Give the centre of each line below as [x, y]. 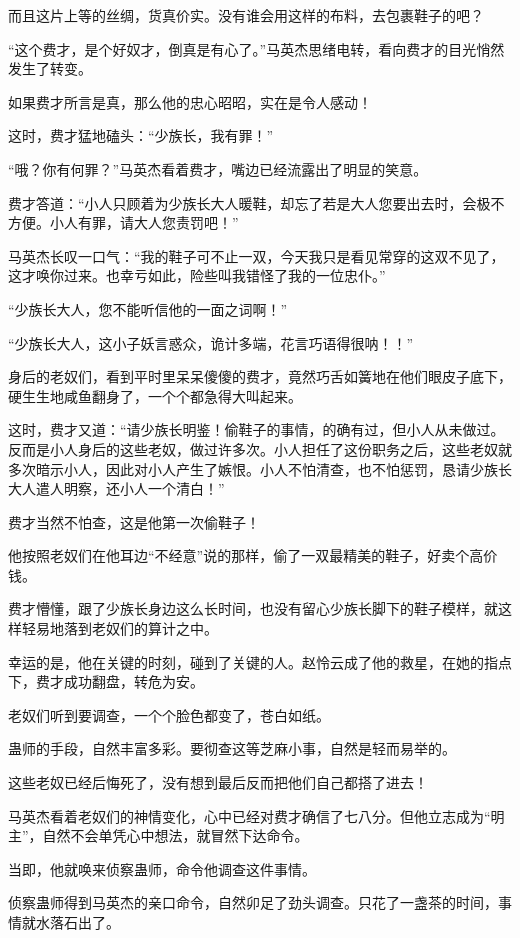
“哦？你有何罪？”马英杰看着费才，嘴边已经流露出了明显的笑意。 [218, 168]
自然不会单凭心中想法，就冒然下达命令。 [175, 835]
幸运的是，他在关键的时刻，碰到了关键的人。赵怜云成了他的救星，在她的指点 [260, 661]
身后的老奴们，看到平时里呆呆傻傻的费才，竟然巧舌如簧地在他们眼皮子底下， [260, 376]
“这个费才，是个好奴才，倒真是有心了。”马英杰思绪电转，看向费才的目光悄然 [256, 48]
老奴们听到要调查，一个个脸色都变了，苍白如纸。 [169, 714]
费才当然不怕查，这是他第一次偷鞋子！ [134, 521]
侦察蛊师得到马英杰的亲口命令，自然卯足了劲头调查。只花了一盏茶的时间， [253, 902]
